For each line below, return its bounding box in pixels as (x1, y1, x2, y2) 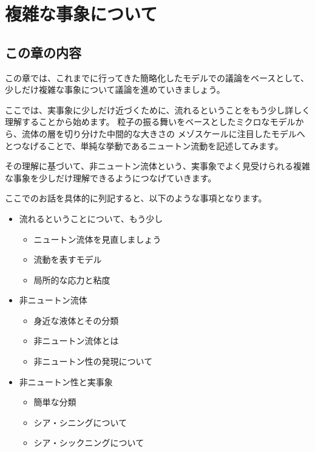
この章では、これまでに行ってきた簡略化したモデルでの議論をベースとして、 (5, 71, 310, 84)
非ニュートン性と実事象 (19, 375, 113, 388)
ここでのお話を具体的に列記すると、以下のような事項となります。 (5, 192, 267, 204)
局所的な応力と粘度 (33, 273, 110, 286)
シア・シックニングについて (33, 436, 144, 449)
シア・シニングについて (33, 416, 127, 428)
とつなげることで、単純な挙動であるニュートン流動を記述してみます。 (5, 139, 283, 152)
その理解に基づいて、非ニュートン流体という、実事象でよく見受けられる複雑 (5, 160, 310, 172)
